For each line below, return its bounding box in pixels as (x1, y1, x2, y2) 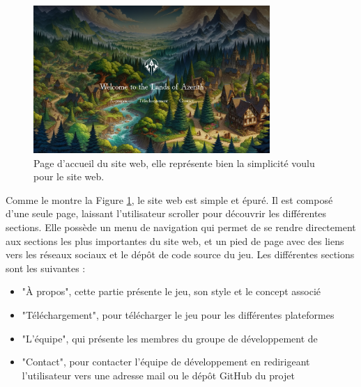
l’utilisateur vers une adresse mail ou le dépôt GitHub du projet (22, 368, 295, 382)
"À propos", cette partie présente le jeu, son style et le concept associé (22, 284, 321, 299)
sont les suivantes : (6, 260, 86, 275)
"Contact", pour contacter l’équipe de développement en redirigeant (22, 354, 310, 369)
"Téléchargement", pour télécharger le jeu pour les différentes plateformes (22, 307, 335, 322)
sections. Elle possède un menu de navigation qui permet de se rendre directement (6, 219, 356, 234)
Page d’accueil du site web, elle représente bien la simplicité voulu (33, 155, 315, 170)
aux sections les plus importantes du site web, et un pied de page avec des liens (6, 233, 344, 248)
